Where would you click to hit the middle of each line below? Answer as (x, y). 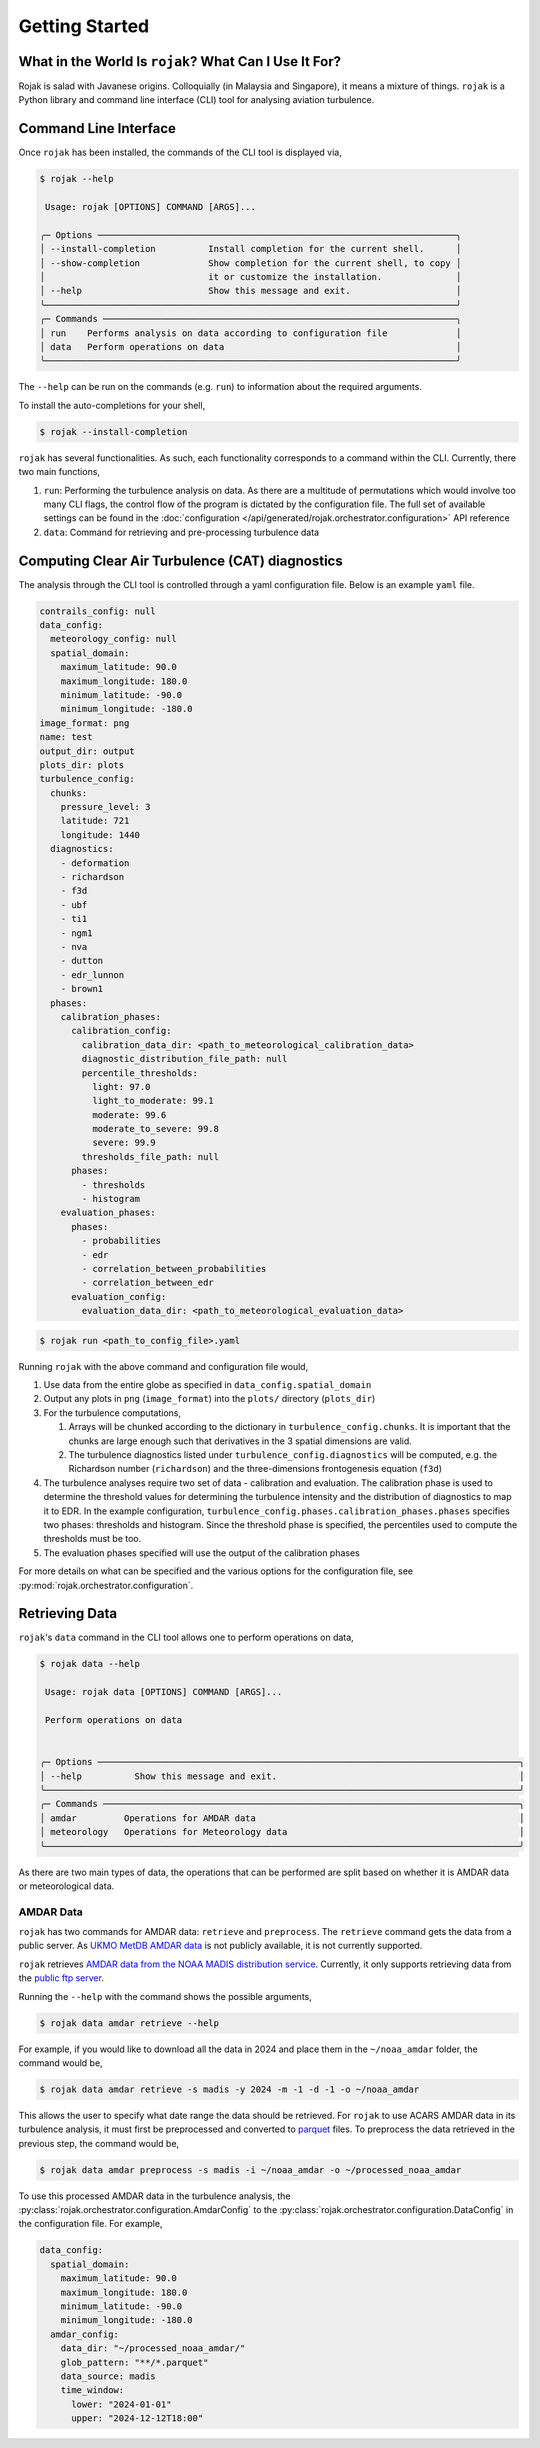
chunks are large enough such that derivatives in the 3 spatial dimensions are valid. (240, 1441)
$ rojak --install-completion (113, 431)
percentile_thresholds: (140, 1073)
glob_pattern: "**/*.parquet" (134, 2362)
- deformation (95, 863)
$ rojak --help (76, 179)
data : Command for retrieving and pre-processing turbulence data (181, 532)
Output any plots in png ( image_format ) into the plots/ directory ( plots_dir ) (209, 1399)
